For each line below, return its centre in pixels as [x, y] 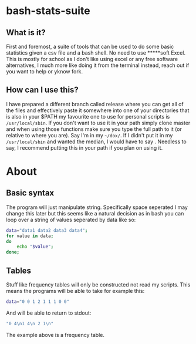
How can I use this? [43, 90]
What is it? [26, 33]
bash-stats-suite [48, 11]
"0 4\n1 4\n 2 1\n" [30, 323]
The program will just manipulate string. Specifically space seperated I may [97, 207]
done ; [13, 252]
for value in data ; [30, 236]
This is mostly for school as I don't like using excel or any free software [92, 59]
